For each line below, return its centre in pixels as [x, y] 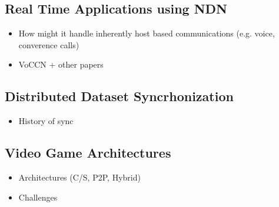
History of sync [46, 121]
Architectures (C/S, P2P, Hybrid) [79, 177]
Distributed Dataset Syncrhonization [119, 96]
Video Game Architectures [88, 153]
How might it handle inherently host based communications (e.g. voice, [147, 33]
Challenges [38, 197]
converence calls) [49, 44]
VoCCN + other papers [61, 64]
